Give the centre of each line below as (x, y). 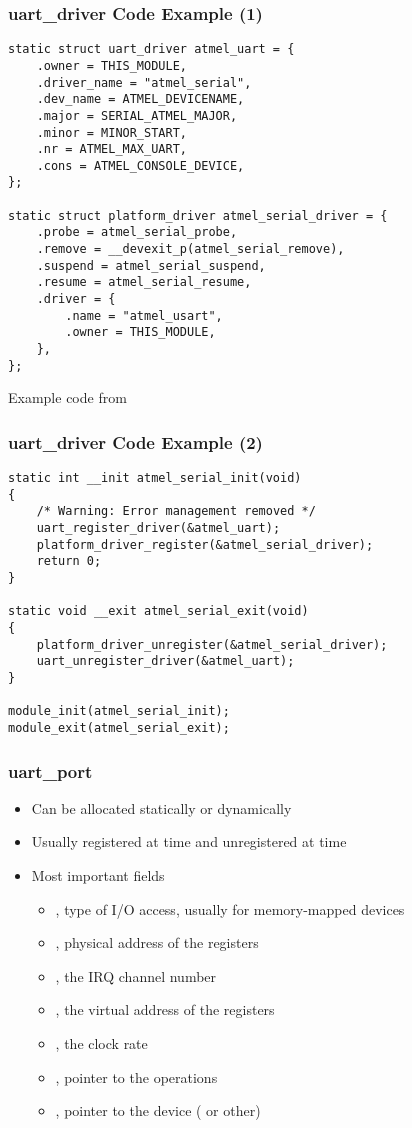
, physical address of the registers (157, 942)
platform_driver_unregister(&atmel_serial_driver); (212, 644)
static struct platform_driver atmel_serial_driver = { (198, 215)
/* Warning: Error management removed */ (176, 511)
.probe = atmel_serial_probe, (137, 232)
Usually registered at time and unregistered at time (189, 841)
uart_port (50, 770)
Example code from (67, 397)
